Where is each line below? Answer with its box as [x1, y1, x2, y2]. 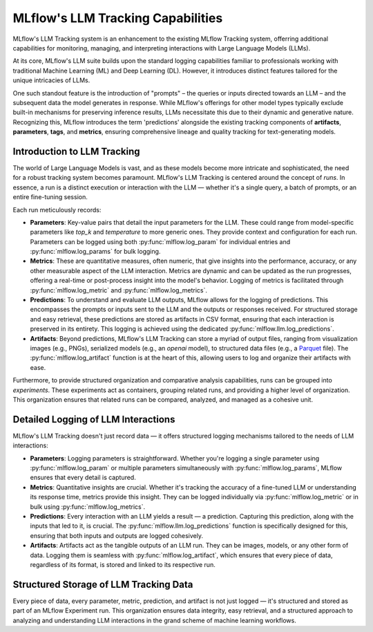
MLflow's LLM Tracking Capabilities [12, 10, 223, 26]
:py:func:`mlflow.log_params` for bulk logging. [30, 248, 161, 256]
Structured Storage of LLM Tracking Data [12, 578, 193, 591]
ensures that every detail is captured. [30, 474, 136, 482]
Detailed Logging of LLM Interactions [12, 413, 175, 425]
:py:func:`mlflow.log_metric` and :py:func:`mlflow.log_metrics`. [30, 286, 207, 294]
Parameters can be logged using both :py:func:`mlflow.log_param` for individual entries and [30, 237, 290, 245]
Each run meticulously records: [12, 205, 102, 214]
